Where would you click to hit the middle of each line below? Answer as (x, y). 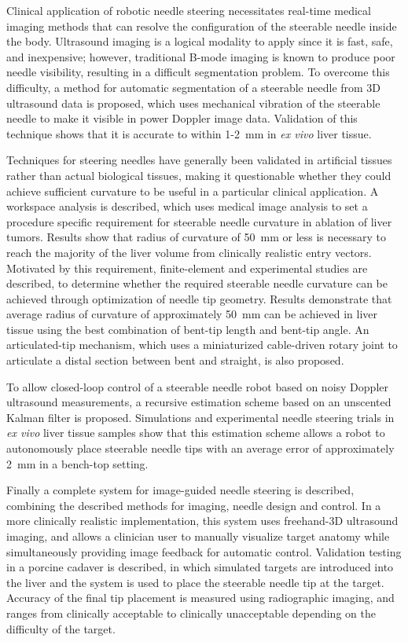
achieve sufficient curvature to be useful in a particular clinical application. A (193, 191)
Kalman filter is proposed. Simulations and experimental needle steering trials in (200, 417)
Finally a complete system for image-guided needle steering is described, (180, 490)
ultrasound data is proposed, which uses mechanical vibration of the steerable (193, 103)
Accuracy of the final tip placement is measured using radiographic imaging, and (200, 598)
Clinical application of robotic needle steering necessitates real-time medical (189, 10)
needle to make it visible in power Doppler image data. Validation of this (182, 118)
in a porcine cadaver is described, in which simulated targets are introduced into (200, 567)
